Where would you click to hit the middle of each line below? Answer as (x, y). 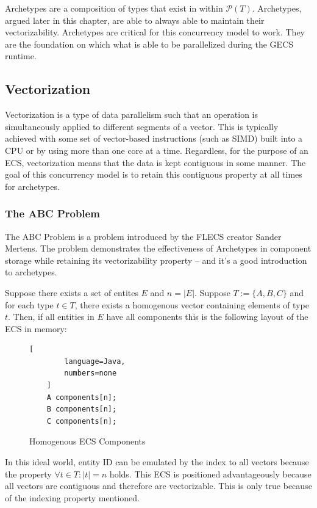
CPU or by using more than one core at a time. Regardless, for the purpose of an (157, 150)
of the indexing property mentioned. (73, 497)
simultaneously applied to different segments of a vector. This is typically (142, 126)
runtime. (21, 56)
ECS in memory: (36, 328)
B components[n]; (82, 409)
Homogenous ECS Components (87, 441)
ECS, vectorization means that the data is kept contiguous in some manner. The (155, 162)
